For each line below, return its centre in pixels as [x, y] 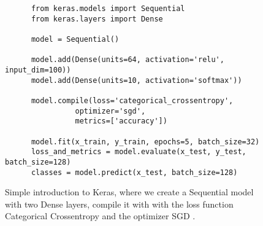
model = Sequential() [75, 39]
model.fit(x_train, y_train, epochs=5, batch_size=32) [145, 142]
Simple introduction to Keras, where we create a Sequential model [129, 192]
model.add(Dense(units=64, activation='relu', [128, 60]
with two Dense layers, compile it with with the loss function [119, 204]
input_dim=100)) [38, 70]
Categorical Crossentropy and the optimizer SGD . [100, 216]
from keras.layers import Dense [97, 19]
